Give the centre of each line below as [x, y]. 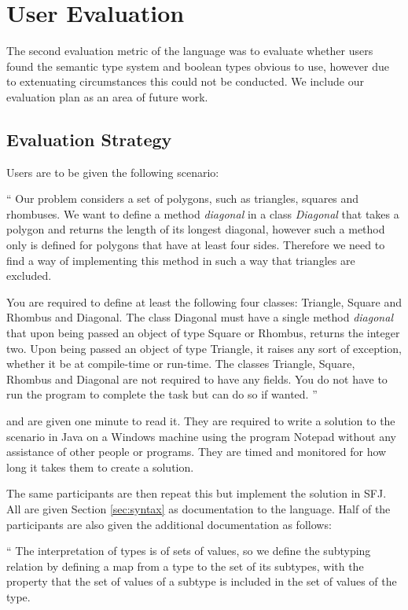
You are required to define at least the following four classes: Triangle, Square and [204, 301]
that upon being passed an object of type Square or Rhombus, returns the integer [203, 333]
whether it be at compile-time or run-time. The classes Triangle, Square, [181, 364]
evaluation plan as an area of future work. [107, 96]
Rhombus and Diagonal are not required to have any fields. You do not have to [197, 378]
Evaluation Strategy [89, 139]
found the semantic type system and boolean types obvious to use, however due [198, 66]
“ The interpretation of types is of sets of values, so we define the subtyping [189, 551]
